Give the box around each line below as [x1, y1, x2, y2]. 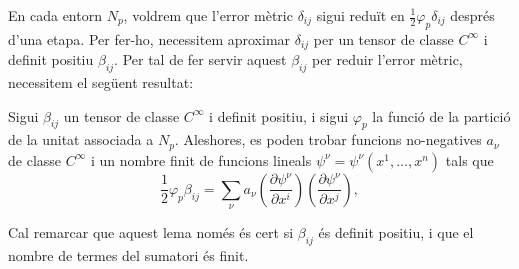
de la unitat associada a [8, 129, 154, 150]
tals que [445, 149, 494, 170]
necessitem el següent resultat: [8, 72, 194, 93]
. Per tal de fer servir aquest [114, 49, 287, 70]
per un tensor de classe [313, 28, 454, 49]
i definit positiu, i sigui [209, 105, 349, 126]
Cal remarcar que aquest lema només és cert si [8, 222, 294, 243]
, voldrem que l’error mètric [123, 5, 293, 25]
